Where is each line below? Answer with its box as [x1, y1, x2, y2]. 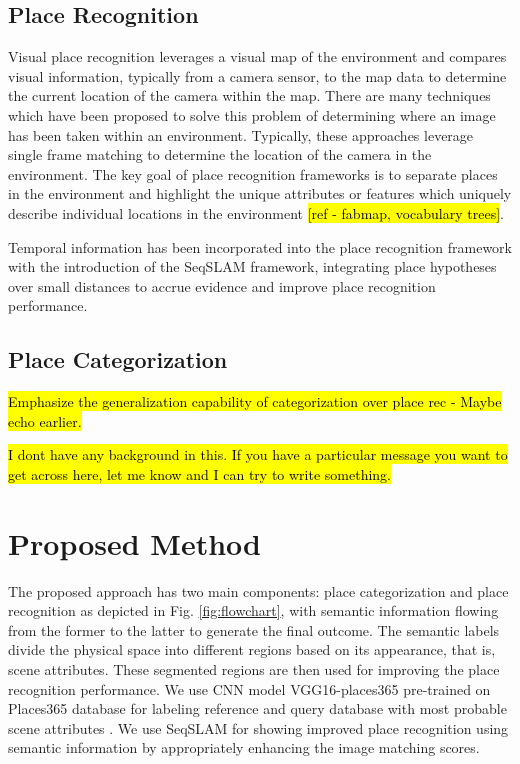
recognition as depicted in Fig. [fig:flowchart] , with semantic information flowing [8, 600, 499, 621]
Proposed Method [8, 522, 261, 563]
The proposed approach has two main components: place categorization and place [8, 580, 509, 601]
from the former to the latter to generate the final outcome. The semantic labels [8, 619, 500, 640]
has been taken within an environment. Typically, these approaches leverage [8, 124, 474, 145]
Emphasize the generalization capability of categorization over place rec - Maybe [8, 391, 502, 412]
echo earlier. [8, 410, 82, 431]
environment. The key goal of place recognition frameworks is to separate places [8, 163, 498, 184]
